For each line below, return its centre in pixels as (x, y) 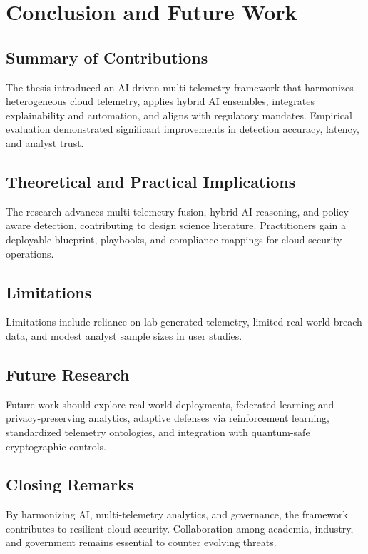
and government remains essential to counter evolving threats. (141, 542)
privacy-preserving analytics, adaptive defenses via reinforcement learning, (168, 418)
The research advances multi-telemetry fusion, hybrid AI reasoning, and (163, 211)
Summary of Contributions (107, 57)
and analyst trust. (45, 142)
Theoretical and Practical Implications (151, 181)
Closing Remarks (70, 484)
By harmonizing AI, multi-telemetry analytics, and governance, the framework (177, 514)
